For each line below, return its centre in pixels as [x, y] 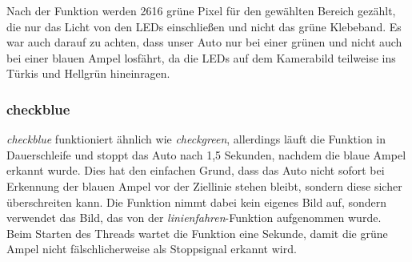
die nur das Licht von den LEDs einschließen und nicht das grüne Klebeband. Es [204, 26]
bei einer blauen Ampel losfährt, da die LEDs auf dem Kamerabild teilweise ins [201, 57]
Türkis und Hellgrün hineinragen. [88, 73]
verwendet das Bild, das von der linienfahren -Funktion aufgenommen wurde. [194, 218]
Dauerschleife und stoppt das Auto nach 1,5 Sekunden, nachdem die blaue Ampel [206, 154]
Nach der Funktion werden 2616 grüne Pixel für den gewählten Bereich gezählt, [201, 10]
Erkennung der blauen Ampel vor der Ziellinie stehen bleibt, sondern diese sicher [204, 185]
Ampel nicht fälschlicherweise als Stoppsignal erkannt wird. [152, 249]
